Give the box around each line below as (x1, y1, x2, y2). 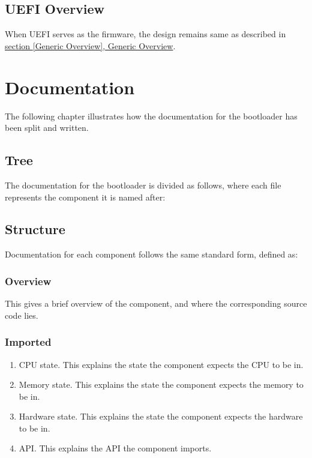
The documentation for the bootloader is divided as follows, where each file (5, 178, 281, 191)
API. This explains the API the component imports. (19, 442, 212, 454)
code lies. (5, 309, 38, 321)
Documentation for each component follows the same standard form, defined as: (5, 248, 298, 261)
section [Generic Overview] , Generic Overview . (5, 39, 176, 52)
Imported (5, 334, 52, 349)
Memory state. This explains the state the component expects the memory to (19, 378, 304, 391)
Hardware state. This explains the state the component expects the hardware (19, 410, 303, 423)
